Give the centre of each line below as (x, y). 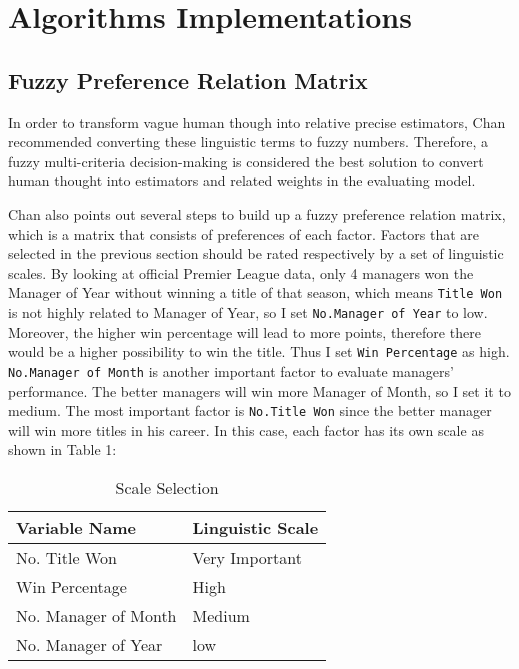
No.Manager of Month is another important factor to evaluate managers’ (231, 370)
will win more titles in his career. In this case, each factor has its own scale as (246, 429)
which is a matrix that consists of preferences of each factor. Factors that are (244, 233)
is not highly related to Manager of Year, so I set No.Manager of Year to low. (248, 311)
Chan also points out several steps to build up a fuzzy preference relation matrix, (257, 213)
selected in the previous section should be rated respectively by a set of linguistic (256, 253)
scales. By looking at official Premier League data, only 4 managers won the (241, 272)
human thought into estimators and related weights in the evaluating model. (242, 180)
